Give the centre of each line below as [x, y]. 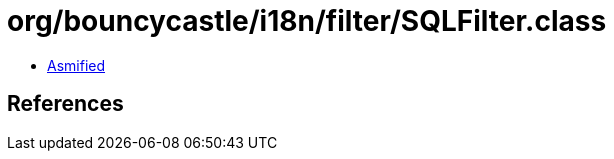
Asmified [76, 65]
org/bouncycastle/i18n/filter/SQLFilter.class [307, 21]
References [65, 104]
